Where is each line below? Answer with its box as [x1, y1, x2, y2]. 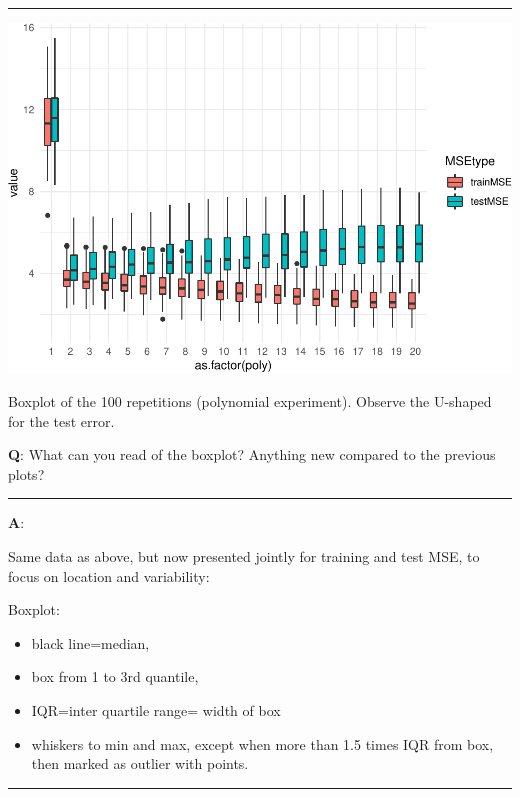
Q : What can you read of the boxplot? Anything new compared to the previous [8, 444, 496, 465]
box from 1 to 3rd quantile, [31, 666, 199, 687]
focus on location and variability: [8, 565, 210, 586]
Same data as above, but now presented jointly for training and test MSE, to [8, 546, 480, 566]
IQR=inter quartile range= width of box [31, 699, 281, 720]
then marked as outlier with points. [31, 753, 249, 774]
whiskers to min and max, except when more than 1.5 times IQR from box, [31, 733, 494, 754]
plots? [8, 463, 45, 484]
